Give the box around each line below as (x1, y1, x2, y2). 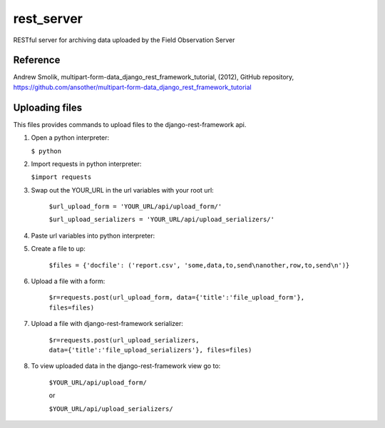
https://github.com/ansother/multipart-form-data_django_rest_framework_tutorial (13, 83, 252, 91)
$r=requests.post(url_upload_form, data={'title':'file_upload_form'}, (48, 293, 305, 302)
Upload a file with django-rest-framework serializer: (31, 320, 183, 328)
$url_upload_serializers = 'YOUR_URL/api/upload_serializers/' (48, 215, 274, 224)
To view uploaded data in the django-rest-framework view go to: (31, 362, 221, 370)
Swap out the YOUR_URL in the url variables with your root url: (31, 185, 214, 194)
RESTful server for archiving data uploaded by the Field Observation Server (13, 36, 235, 44)
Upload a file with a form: (31, 277, 106, 285)
